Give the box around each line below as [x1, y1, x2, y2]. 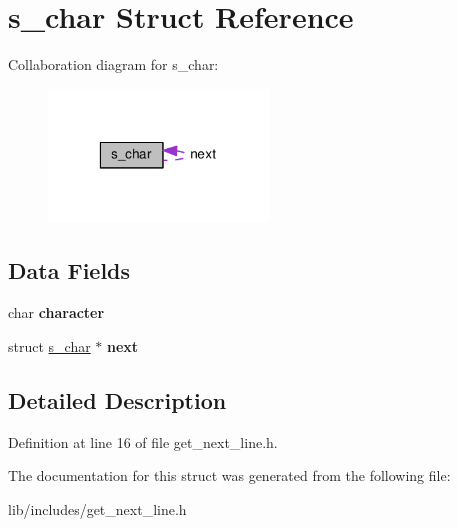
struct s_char [8, 335, 91, 356]
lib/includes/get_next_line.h [8, 498, 187, 519]
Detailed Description [8, 384, 227, 415]
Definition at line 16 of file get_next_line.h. [8, 431, 278, 452]
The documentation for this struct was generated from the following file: [8, 465, 451, 486]
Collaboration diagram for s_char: [8, 54, 219, 75]
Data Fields [8, 255, 131, 286]
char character [8, 302, 105, 323]
